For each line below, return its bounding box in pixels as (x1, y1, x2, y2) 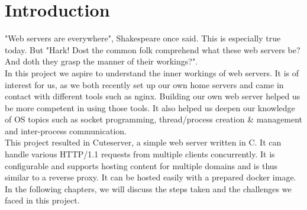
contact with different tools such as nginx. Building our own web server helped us (5, 90, 300, 102)
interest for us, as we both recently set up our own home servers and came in (5, 78, 284, 91)
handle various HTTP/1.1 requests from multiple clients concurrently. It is (5, 148, 275, 160)
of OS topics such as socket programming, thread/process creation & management (5, 113, 303, 125)
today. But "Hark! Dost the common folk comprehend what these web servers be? (5, 43, 300, 56)
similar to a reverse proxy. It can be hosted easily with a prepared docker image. (5, 171, 296, 183)
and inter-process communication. (5, 124, 127, 137)
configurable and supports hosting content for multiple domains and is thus (5, 159, 278, 172)
